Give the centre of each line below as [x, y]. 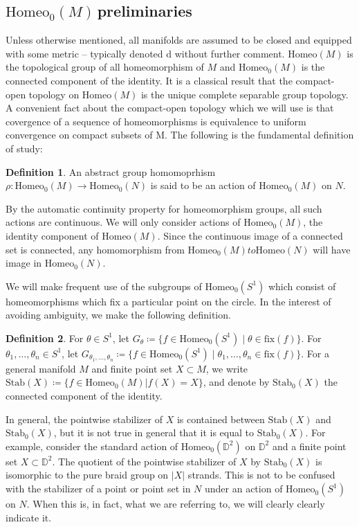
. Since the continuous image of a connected [250, 235]
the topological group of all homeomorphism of [105, 67]
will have [332, 249]
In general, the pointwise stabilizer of [84, 419]
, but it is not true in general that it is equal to [154, 432]
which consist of [302, 286]
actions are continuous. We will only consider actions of [123, 222]
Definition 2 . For [45, 338]
